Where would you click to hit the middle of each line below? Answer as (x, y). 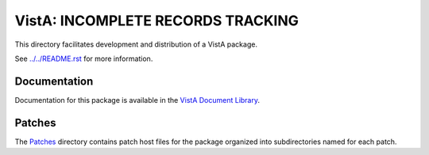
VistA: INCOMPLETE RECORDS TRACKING (157, 21)
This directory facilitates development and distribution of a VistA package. (136, 44)
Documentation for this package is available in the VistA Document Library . (137, 100)
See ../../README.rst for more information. (84, 59)
